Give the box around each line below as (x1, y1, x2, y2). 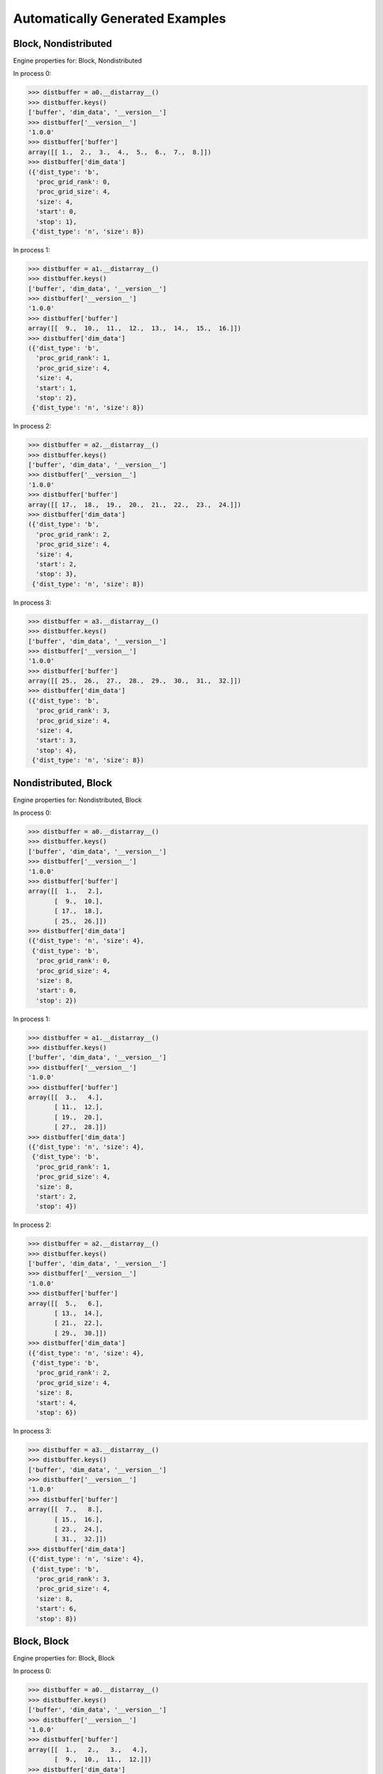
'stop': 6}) (35, 1409, 77, 1416)
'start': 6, (35, 1604, 77, 1613)
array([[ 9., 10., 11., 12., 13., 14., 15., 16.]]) (28, 324, 242, 333)
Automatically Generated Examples (13, 11, 226, 26)
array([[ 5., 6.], (28, 1299, 104, 1307)
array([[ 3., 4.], (28, 1093, 104, 1101)
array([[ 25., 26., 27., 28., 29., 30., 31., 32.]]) (28, 677, 242, 685)
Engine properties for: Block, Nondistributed (13, 57, 142, 65)
